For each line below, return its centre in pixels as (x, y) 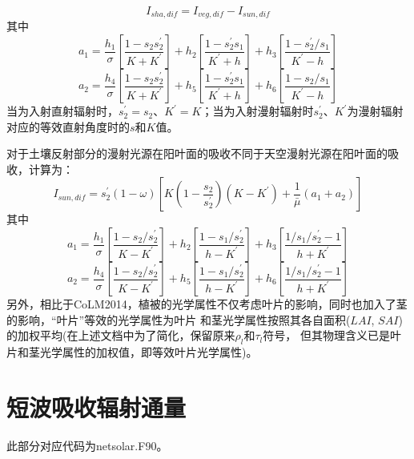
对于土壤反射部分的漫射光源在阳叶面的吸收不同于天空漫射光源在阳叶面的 (197, 153)
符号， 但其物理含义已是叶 (332, 335)
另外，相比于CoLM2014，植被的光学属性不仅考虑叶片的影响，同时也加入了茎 (207, 304)
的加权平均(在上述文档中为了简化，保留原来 (121, 335)
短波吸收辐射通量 (96, 407)
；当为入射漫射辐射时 (257, 111)
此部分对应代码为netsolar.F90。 (87, 445)
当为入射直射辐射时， (62, 111)
